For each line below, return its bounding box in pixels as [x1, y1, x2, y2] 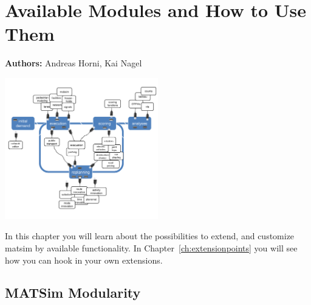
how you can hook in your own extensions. [5, 253, 163, 266]
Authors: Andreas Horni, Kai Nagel [5, 57, 142, 69]
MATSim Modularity [5, 283, 141, 302]
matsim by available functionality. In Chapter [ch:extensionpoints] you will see [5, 241, 298, 254]
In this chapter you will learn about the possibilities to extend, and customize [5, 230, 295, 242]
